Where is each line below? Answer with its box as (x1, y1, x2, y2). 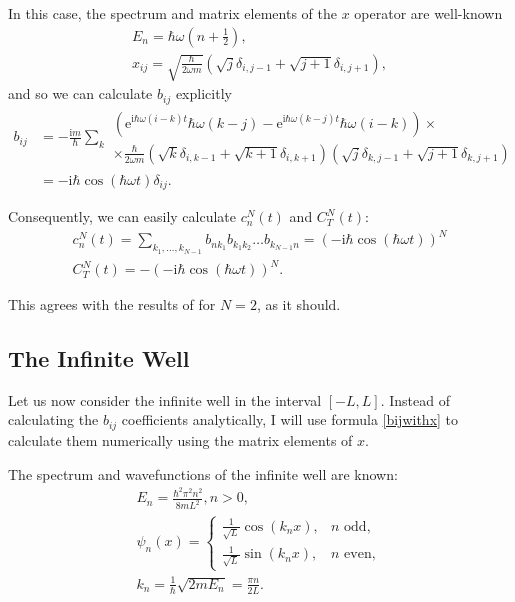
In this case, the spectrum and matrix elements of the (8, 3, 337, 23)
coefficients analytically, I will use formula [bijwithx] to (121, 409, 459, 430)
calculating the (8, 409, 99, 430)
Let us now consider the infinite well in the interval (8, 389, 322, 410)
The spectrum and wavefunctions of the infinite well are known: (8, 463, 398, 484)
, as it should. (256, 294, 341, 315)
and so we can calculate (8, 83, 153, 104)
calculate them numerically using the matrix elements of (8, 429, 353, 450)
